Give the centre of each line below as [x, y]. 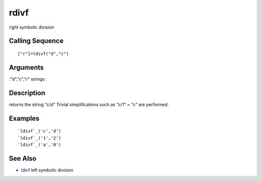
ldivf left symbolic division [47, 170]
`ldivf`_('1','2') [40, 138]
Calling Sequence [36, 41]
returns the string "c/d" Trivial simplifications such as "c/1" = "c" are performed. [89, 104]
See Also [23, 158]
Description [27, 93]
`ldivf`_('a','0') [40, 145]
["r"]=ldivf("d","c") [43, 54]
